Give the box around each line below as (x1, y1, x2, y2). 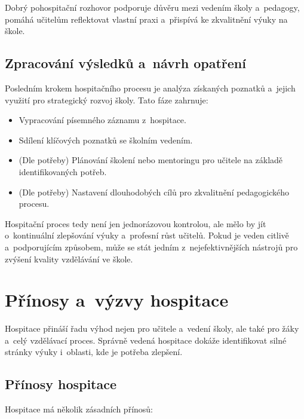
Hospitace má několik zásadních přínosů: (5, 403, 153, 415)
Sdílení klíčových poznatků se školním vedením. (19, 133, 193, 146)
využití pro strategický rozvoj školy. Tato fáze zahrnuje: (5, 93, 208, 106)
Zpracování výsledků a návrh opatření (5, 54, 246, 72)
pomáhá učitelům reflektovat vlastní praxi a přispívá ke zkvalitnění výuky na (5, 13, 288, 25)
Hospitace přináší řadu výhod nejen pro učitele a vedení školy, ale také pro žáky (5, 322, 299, 335)
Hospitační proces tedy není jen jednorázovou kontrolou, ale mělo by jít (5, 217, 266, 230)
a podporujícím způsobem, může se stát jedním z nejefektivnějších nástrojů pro (5, 240, 298, 253)
